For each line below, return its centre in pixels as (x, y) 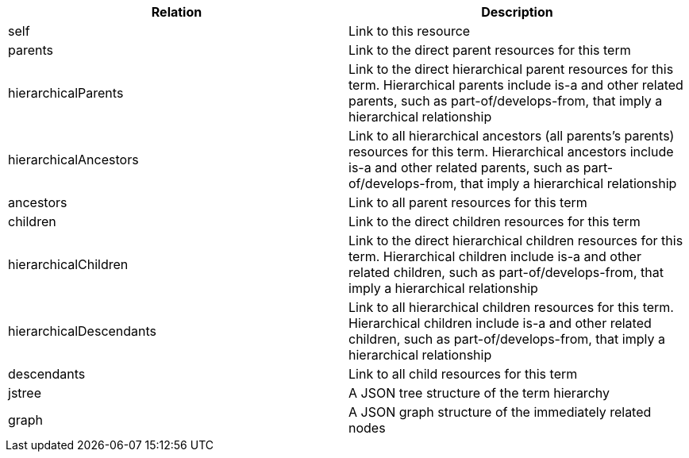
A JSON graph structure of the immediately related (500, 412)
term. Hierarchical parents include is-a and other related (516, 85)
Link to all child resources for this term (463, 374)
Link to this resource (410, 31)
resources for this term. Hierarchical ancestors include (511, 152)
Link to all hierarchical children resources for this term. (511, 307)
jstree (25, 393)
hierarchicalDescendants (83, 331)
